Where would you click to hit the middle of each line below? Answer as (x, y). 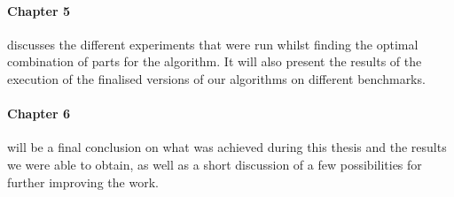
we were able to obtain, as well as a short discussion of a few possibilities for (215, 164)
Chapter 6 (39, 114)
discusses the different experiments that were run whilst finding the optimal (213, 44)
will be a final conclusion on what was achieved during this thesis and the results (227, 147)
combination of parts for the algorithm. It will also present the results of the (215, 61)
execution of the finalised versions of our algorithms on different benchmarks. (216, 78)
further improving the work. (83, 182)
